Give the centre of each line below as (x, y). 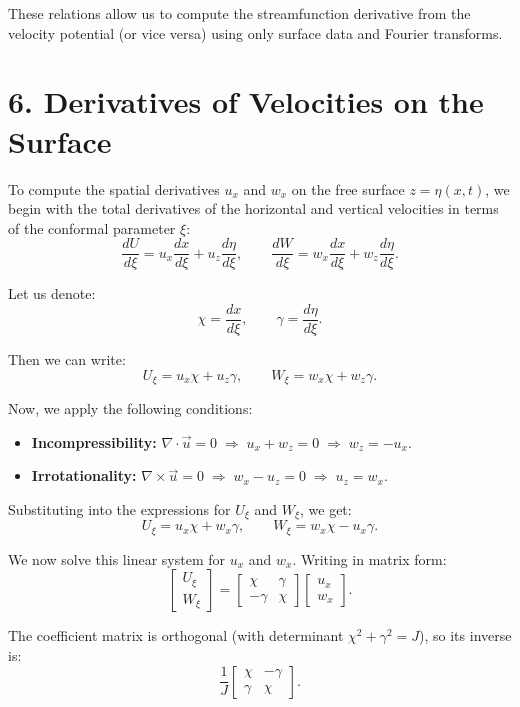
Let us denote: (52, 293)
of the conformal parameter (92, 227)
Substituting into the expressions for (119, 508)
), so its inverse (465, 635)
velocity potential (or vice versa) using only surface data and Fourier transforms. (255, 32)
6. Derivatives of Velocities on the (246, 101)
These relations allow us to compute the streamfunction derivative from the (239, 13)
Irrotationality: (84, 475)
